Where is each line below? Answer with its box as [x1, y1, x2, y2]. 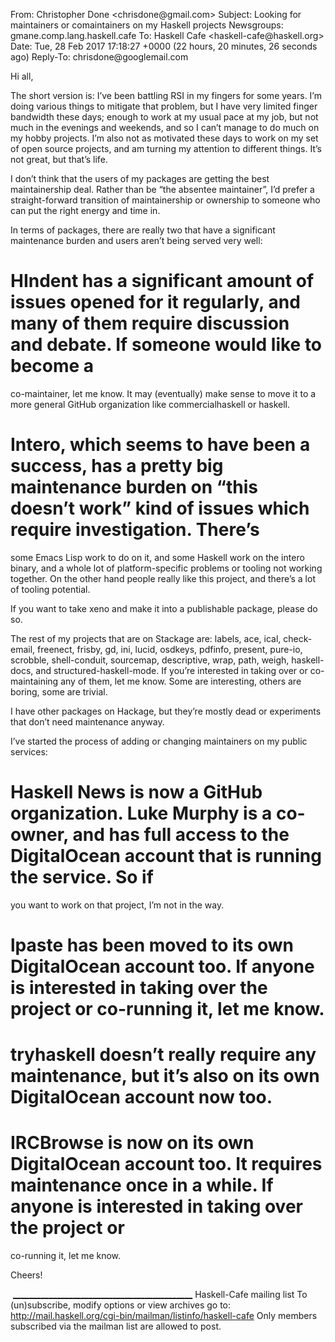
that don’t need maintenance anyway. [10, 715, 165, 728]
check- [283, 632, 313, 644]
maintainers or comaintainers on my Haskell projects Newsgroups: [10, 19, 284, 31]
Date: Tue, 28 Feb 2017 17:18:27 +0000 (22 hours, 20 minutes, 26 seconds [10, 40, 318, 52]
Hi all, [10, 70, 34, 82]
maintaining [10, 675, 59, 687]
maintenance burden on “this [10, 476, 258, 499]
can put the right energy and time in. [10, 205, 161, 216]
